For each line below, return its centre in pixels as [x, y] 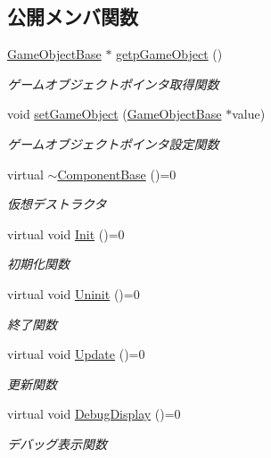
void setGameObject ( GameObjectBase [115, 114]
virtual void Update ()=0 [76, 354]
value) [249, 114]
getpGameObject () [169, 54]
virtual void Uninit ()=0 [74, 293]
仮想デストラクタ [57, 204]
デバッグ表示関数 [57, 443]
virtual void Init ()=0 [66, 233]
